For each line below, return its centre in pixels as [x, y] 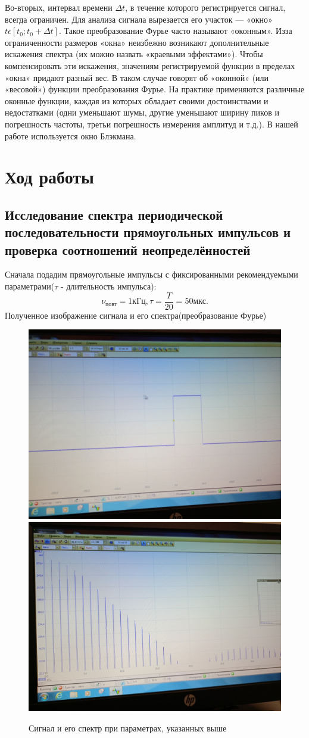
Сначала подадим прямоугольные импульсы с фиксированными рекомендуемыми [152, 274]
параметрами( [30, 286]
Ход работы [49, 177]
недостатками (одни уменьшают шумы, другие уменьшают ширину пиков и [142, 112]
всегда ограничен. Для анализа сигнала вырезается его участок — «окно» [139, 19]
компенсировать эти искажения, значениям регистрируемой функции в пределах [150, 65]
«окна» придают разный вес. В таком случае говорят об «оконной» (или [137, 77]
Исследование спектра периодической [114, 214]
